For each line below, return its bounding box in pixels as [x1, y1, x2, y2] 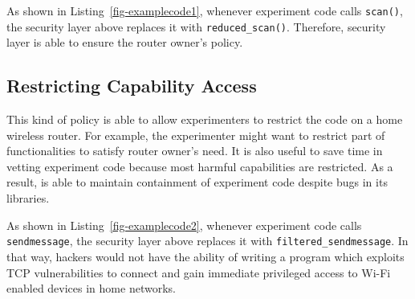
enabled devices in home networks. [6, 280, 176, 297]
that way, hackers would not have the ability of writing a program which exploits [6, 248, 405, 264]
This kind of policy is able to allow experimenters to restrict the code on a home [6, 111, 403, 128]
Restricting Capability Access [6, 73, 257, 98]
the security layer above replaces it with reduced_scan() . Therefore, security [6, 18, 386, 35]
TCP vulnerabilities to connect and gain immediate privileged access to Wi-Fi [6, 264, 391, 281]
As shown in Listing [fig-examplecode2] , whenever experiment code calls [6, 216, 362, 233]
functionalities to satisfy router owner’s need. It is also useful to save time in [6, 142, 383, 159]
